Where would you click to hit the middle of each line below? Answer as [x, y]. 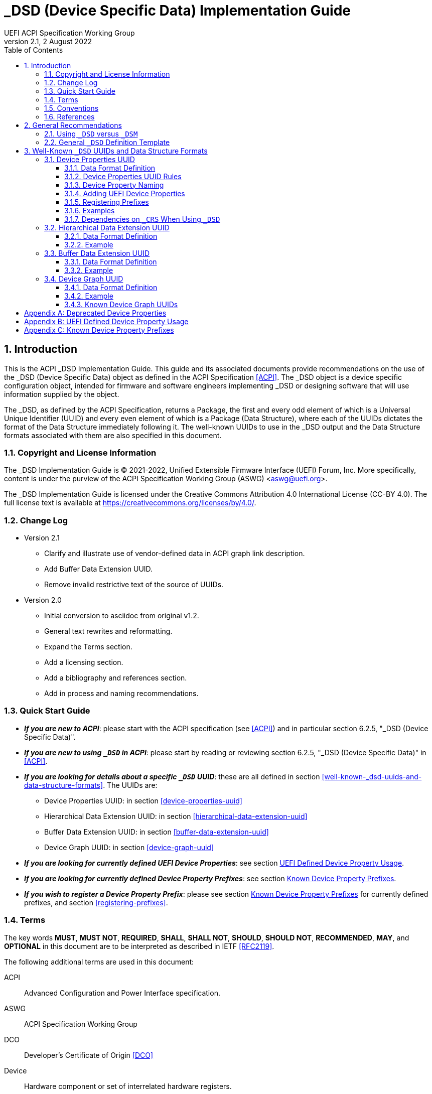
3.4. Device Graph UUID [84, 279]
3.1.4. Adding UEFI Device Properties [125, 193]
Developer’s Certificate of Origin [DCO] [89, 1055]
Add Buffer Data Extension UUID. [99, 569]
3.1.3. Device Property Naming [114, 185]
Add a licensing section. [84, 662]
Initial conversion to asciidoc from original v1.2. [122, 616]
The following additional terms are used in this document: [99, 962]
